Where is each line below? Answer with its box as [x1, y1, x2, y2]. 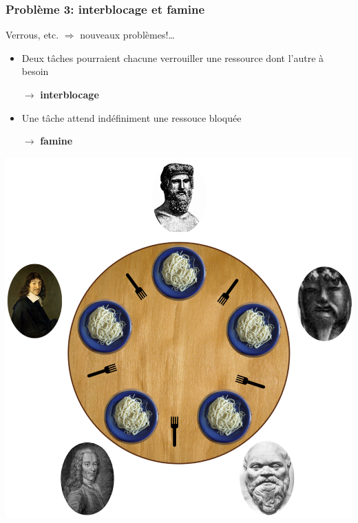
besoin [21, 64, 49, 78]
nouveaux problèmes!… [80, 28, 175, 42]
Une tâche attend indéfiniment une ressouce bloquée [21, 110, 242, 125]
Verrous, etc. [6, 28, 59, 42]
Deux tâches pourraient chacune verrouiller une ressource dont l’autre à [21, 50, 324, 65]
